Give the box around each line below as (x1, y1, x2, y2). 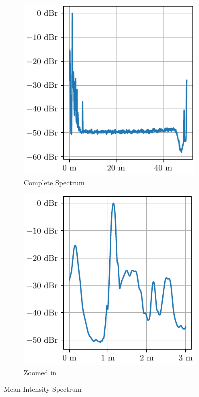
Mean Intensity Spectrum (4, 384, 82, 394)
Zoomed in (24, 367, 56, 377)
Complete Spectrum (24, 177, 85, 187)
